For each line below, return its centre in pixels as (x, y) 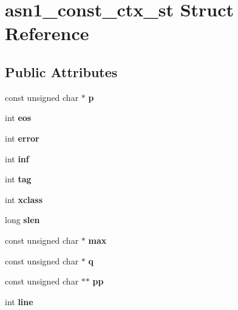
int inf (17, 158)
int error (22, 138)
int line (19, 301)
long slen (22, 220)
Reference (47, 33)
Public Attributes (61, 71)
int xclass (24, 199)
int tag (18, 179)
